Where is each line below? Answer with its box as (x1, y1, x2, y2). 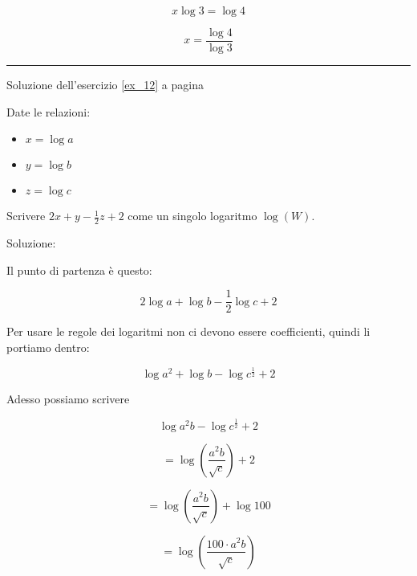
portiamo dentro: (6, 338, 90, 355)
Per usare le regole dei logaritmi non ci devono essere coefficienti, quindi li (6, 323, 370, 340)
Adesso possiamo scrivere (6, 390, 130, 407)
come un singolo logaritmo (128, 207, 257, 224)
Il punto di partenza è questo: (6, 261, 152, 278)
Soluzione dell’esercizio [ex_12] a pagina (6, 76, 204, 93)
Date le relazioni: (6, 103, 91, 120)
